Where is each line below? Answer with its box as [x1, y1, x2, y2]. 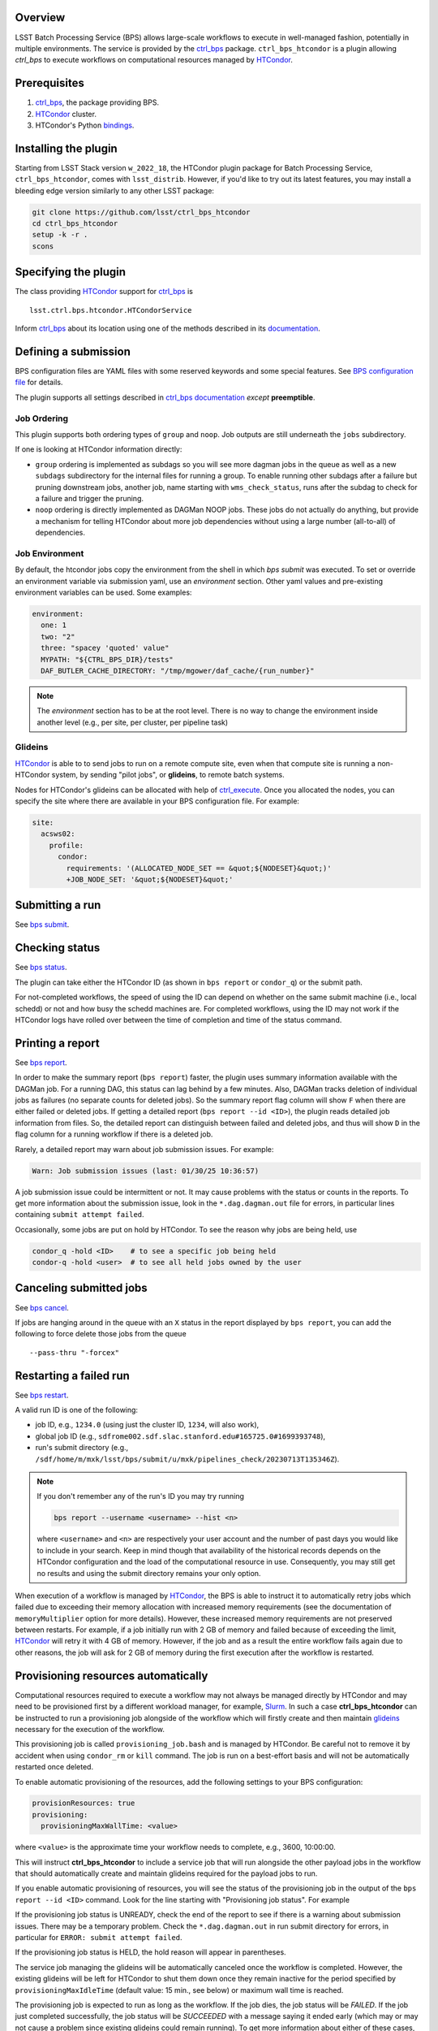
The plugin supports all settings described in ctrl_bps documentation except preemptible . [15, 392, 316, 402]
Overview [15, 11, 66, 24]
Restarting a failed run [15, 1369, 130, 1383]
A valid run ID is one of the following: [15, 1405, 138, 1415]
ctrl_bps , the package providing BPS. [35, 97, 160, 107]
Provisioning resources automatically [15, 1669, 208, 1682]
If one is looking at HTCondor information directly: [15, 444, 182, 454]
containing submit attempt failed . [15, 1210, 145, 1219]
